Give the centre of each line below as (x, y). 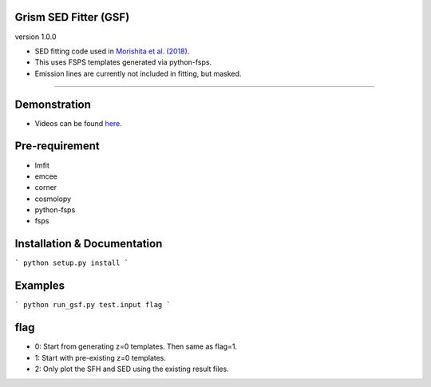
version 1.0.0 (36, 37)
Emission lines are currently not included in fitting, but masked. (138, 73)
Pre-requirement (57, 146)
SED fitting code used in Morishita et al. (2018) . (112, 51)
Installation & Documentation (89, 244)
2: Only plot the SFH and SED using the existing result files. (132, 369)
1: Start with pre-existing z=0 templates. (101, 357)
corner (46, 188)
